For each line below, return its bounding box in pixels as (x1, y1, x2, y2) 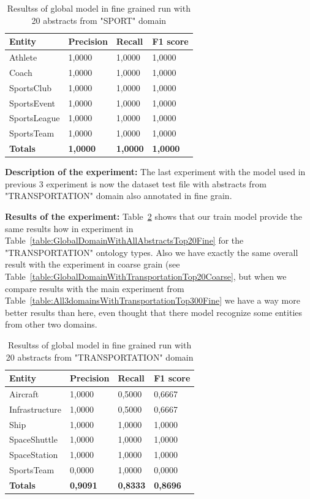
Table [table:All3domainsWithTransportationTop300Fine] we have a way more (5, 294, 300, 307)
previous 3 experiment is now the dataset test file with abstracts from (5, 177, 267, 190)
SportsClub (9, 81, 51, 94)
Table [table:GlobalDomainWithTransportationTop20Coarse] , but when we (5, 269, 287, 282)
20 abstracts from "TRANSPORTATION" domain (6, 350, 194, 363)
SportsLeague (9, 111, 60, 124)
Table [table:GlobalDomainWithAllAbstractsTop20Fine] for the (5, 234, 244, 247)
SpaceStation (9, 448, 58, 461)
